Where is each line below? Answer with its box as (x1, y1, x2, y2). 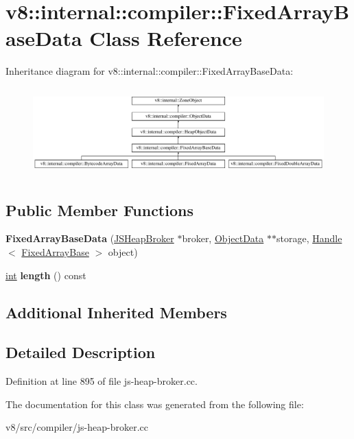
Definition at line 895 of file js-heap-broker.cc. (5, 374, 198, 388)
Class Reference (89, 24, 242, 52)
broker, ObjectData (182, 231, 264, 246)
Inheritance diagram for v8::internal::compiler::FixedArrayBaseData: (5, 64, 294, 78)
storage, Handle (276, 231, 342, 246)
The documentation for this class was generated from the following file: (5, 396, 304, 411)
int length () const (5, 268, 86, 282)
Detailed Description (5, 342, 156, 363)
